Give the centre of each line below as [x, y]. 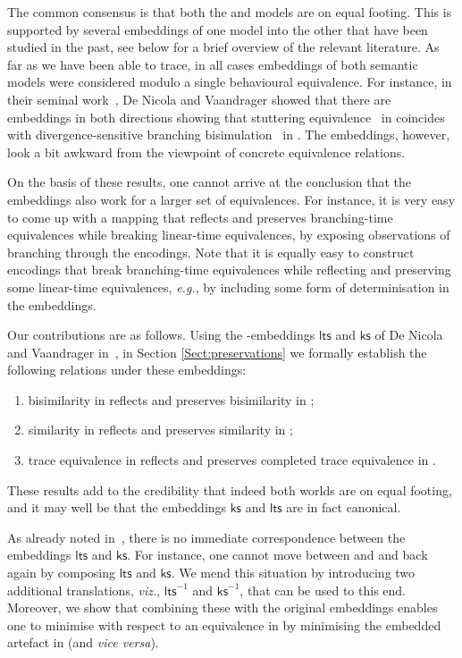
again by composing [62, 573]
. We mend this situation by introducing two [293, 573]
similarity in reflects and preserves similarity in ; [160, 430]
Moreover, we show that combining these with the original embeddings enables [223, 607]
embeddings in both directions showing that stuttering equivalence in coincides [226, 117]
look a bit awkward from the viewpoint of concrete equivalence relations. [206, 152]
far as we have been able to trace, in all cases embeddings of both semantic [213, 64]
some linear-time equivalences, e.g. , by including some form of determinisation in [228, 287]
